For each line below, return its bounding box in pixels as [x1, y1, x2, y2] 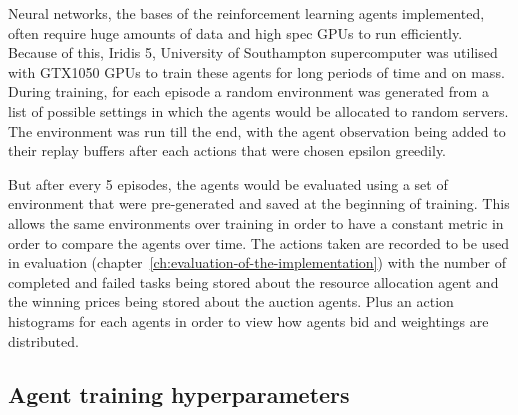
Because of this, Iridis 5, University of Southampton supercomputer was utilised [8, 42, 498, 63]
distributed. [8, 330, 79, 351]
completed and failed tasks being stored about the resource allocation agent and [8, 271, 499, 292]
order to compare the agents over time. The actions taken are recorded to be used [8, 232, 509, 253]
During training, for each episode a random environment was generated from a [8, 81, 489, 102]
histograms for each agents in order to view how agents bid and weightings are [8, 310, 489, 331]
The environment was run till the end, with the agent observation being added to [8, 120, 506, 141]
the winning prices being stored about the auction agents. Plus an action [8, 291, 454, 312]
